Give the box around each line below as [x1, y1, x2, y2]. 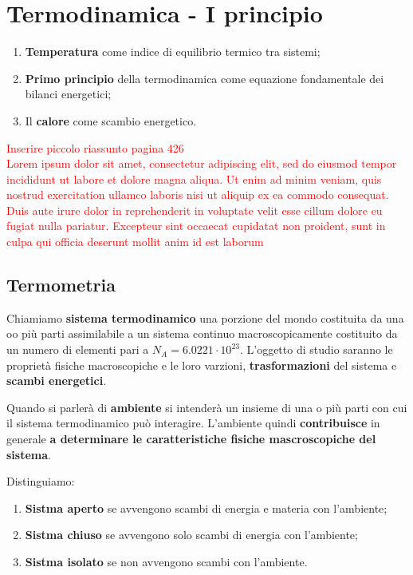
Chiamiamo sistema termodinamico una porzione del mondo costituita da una [6, 309, 404, 326]
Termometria [6, 272, 116, 297]
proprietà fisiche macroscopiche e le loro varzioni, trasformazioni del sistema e [6, 356, 397, 373]
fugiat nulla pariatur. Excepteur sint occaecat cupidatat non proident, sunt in [6, 217, 386, 234]
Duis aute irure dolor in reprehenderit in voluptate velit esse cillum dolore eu [6, 201, 383, 218]
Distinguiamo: [6, 473, 75, 490]
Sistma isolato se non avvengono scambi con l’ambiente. [25, 553, 308, 569]
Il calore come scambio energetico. [25, 112, 197, 129]
